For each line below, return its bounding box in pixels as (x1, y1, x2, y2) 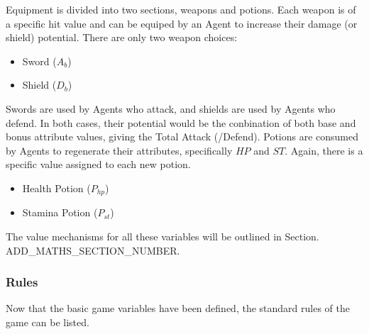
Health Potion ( (22, 180, 91, 195)
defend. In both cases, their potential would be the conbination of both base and (6, 115, 356, 130)
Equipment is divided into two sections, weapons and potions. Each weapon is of (6, 2, 356, 16)
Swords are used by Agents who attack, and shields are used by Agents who (6, 101, 336, 116)
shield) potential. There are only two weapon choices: (6, 30, 238, 45)
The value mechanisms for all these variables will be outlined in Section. (6, 228, 319, 243)
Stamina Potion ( (22, 205, 98, 220)
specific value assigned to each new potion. (6, 157, 191, 172)
